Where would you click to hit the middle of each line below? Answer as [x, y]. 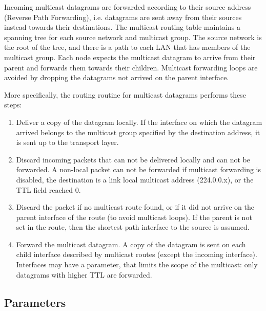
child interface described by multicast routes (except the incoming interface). [137, 254]
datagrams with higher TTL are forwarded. [84, 274]
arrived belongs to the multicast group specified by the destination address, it [138, 132]
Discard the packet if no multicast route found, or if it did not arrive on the [135, 207]
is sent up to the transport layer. [67, 142]
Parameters [35, 302]
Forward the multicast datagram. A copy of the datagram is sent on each [131, 244]
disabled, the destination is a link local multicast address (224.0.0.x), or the [135, 179]
